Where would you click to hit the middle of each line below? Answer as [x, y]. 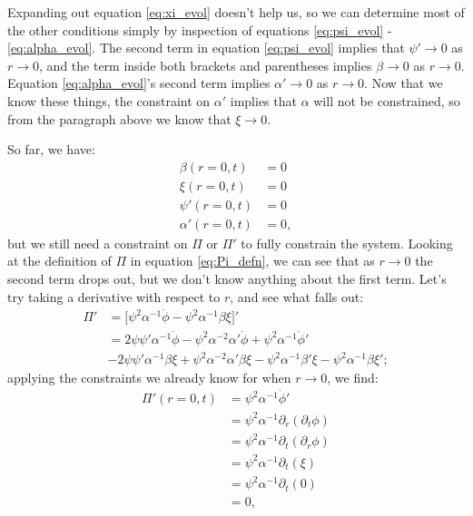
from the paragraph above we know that [119, 118]
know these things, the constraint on [109, 100]
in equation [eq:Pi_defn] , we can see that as [252, 261]
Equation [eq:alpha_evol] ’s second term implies [139, 83]
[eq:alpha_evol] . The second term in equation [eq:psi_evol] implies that [206, 48]
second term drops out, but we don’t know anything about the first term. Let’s [227, 279]
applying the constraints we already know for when [149, 378]
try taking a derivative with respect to [114, 296]
